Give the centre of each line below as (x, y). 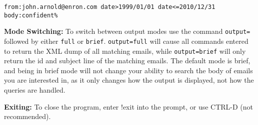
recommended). (27, 116)
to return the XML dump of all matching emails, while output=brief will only (125, 51)
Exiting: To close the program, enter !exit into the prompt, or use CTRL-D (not (129, 106)
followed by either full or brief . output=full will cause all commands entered (126, 41)
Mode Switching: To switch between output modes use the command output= (127, 31)
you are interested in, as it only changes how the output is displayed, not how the (129, 80)
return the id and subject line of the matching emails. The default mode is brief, (127, 61)
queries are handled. (35, 90)
